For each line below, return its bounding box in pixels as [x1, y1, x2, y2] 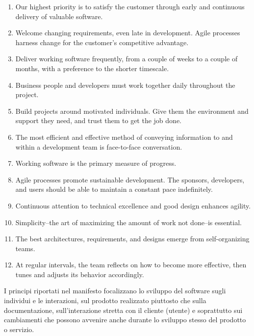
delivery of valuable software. [15, 11, 103, 21]
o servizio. [4, 324, 34, 334]
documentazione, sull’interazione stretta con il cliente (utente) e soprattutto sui [4, 305, 243, 315]
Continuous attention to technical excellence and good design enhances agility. [15, 200, 251, 210]
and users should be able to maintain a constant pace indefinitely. [15, 184, 213, 194]
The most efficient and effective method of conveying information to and [15, 131, 233, 142]
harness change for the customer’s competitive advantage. [15, 37, 189, 47]
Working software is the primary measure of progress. [15, 158, 177, 168]
